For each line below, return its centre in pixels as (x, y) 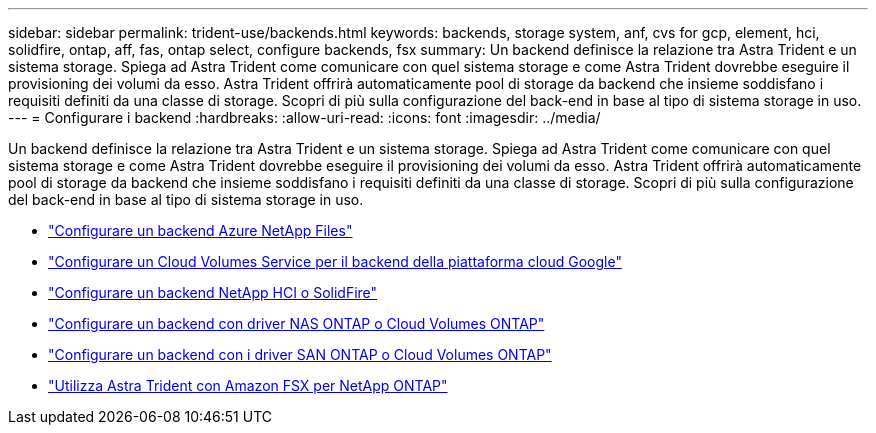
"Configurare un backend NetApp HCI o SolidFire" (213, 292)
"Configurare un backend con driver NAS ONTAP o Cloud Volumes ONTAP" (296, 323)
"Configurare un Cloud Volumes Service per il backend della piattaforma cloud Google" (335, 261)
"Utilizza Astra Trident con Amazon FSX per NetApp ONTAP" (248, 385)
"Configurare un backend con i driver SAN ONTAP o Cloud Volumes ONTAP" (300, 354)
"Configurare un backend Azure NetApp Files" (200, 230)
